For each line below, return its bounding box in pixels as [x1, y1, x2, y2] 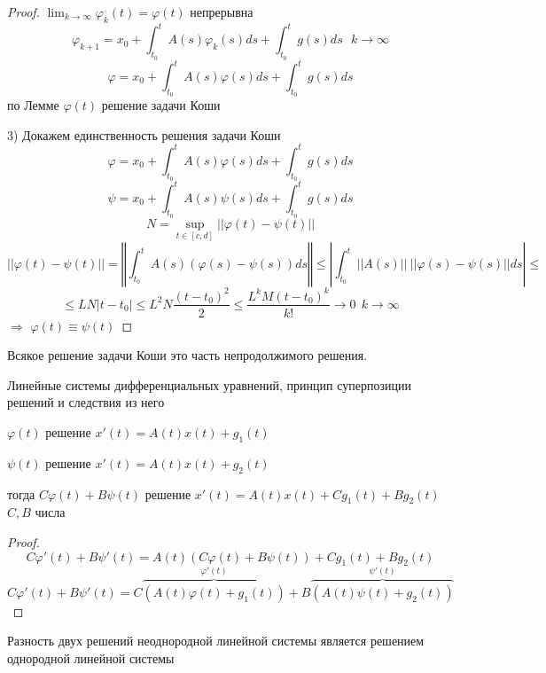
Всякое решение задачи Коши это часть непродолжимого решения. [7, 346, 368, 364]
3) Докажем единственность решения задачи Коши [7, 125, 281, 144]
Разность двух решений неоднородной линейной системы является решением [7, 631, 425, 650]
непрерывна [190, 3, 253, 20]
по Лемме [7, 96, 59, 114]
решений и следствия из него [7, 393, 165, 411]
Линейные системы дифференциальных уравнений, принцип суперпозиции [7, 375, 411, 394]
